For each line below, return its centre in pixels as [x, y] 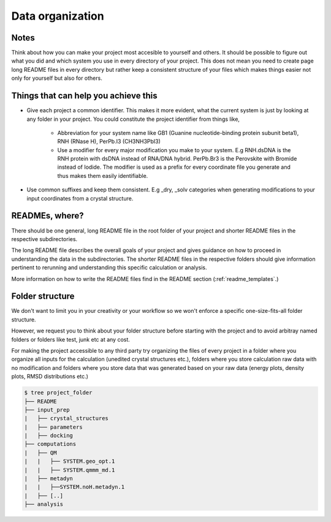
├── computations [50, 444]
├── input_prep [47, 410]
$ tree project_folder [58, 393]
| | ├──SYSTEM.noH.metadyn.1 [74, 487]
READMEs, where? [48, 216]
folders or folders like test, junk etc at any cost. [70, 339]
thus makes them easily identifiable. [103, 175]
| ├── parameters [53, 427]
